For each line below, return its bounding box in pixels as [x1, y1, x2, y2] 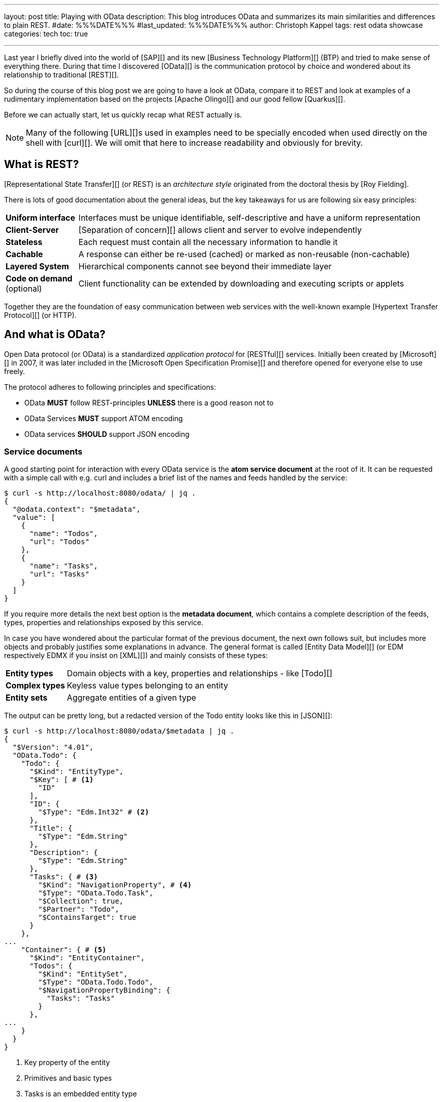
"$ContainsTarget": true [38, 913, 137, 922]
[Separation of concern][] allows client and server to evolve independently [78, 224, 362, 235]
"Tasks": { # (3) [29, 873, 98, 881]
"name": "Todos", [29, 529, 98, 538]
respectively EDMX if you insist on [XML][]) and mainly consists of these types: [4, 651, 268, 660]
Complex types [6, 680, 65, 691]
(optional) [6, 283, 42, 294]
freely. [4, 366, 25, 376]
